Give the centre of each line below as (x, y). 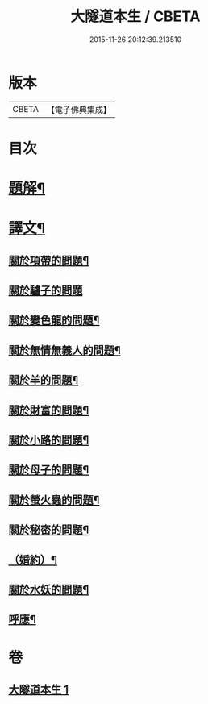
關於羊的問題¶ (44, 380)
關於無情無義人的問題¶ (64, 350)
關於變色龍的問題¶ (54, 321)
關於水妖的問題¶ (49, 589)
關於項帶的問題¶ (49, 260)
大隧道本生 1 (39, 689)
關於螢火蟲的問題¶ (54, 500)
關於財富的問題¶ (49, 410)
